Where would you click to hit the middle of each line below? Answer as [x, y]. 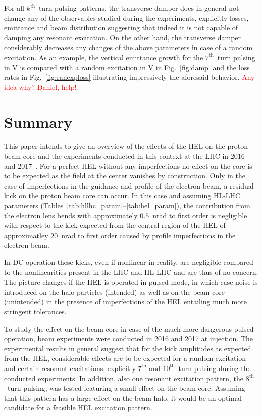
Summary [38, 122]
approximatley [26, 235]
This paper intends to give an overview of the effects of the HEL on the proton [126, 146]
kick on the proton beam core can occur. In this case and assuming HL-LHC [122, 195]
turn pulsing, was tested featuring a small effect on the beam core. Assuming [126, 388]
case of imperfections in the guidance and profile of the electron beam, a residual [129, 185]
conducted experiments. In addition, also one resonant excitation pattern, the [124, 378]
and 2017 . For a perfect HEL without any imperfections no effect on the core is [128, 166]
